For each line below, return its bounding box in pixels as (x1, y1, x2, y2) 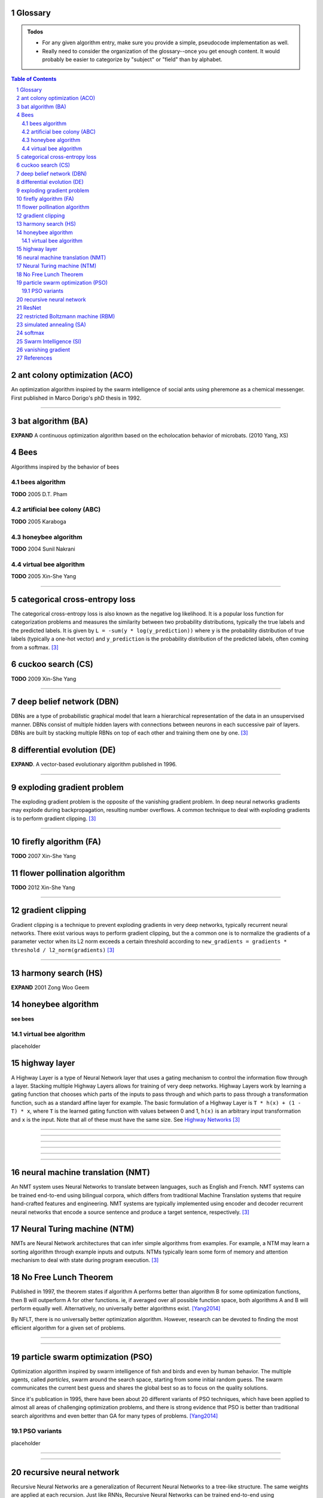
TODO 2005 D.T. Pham (11, 490, 68, 497)
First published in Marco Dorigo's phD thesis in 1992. (11, 394, 142, 401)
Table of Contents (11, 75, 57, 82)
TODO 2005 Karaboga (11, 518, 66, 525)
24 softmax (16, 330, 45, 337)
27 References (16, 354, 53, 362)
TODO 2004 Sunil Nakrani (11, 545, 75, 552)
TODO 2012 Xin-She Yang (11, 884, 75, 891)
